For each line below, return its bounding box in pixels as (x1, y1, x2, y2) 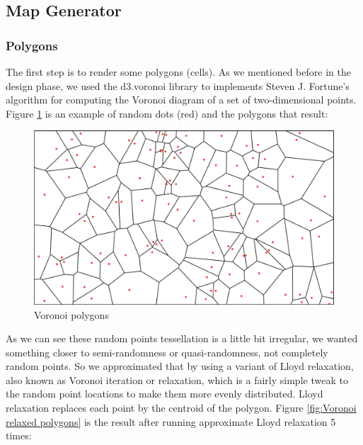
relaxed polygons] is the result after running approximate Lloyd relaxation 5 (6, 414, 336, 429)
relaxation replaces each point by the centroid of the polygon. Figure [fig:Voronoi (6, 400, 357, 415)
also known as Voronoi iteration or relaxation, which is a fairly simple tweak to (6, 372, 348, 387)
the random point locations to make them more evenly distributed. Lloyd (6, 386, 323, 401)
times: (6, 428, 32, 443)
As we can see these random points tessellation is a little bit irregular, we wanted (6, 331, 358, 346)
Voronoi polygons (34, 307, 109, 322)
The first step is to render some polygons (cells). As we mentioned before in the (6, 64, 351, 79)
